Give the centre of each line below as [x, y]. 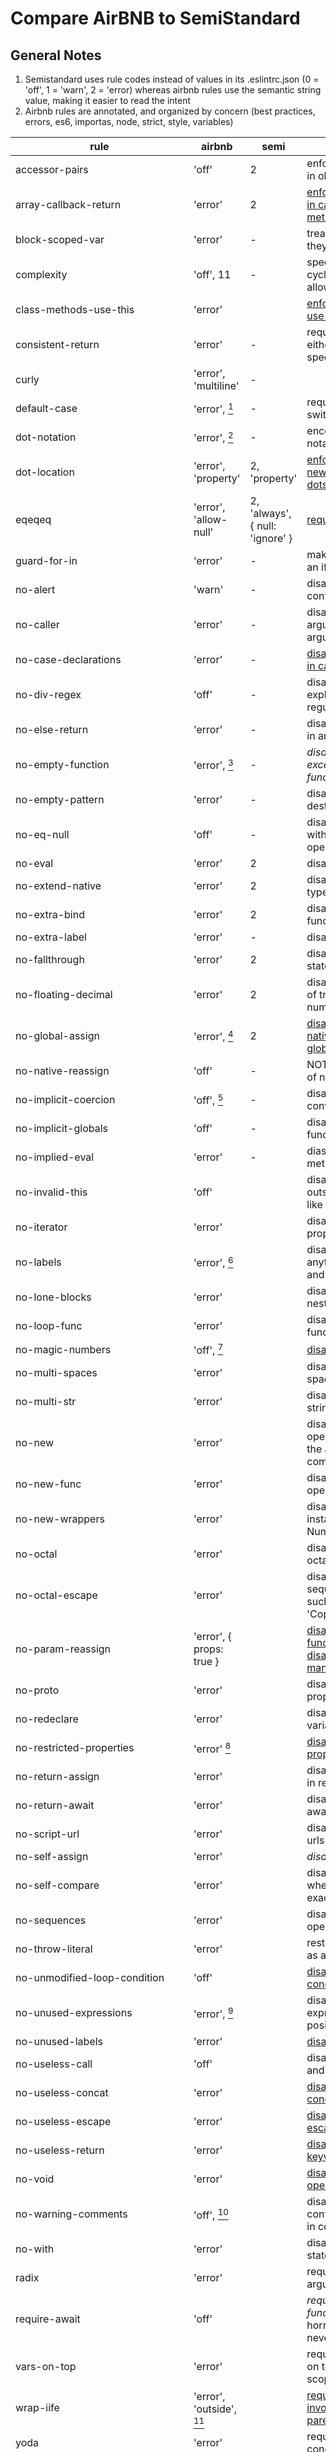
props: [208, 1649]
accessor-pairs [52, 169]
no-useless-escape [63, 2122]
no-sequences [51, 1920]
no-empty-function [62, 764]
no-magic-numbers [63, 1349]
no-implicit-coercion [65, 1099]
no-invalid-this [51, 1192]
